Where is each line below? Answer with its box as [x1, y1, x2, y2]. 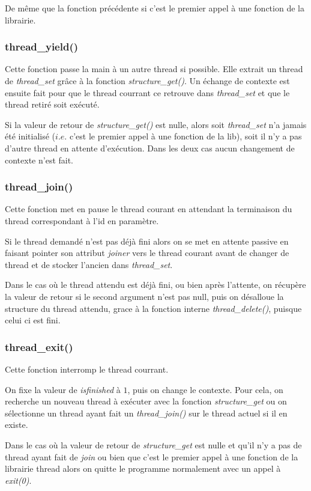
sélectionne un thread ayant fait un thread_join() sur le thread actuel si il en [5, 406, 288, 419]
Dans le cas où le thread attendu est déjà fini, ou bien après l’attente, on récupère [5, 278, 306, 291]
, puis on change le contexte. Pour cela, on [127, 383, 283, 395]
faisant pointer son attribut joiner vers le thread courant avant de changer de [5, 246, 289, 259]
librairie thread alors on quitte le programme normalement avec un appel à [5, 462, 281, 475]
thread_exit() [5, 339, 73, 354]
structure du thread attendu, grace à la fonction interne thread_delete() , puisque [5, 302, 302, 314]
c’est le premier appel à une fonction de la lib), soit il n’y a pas [69, 130, 302, 142]
